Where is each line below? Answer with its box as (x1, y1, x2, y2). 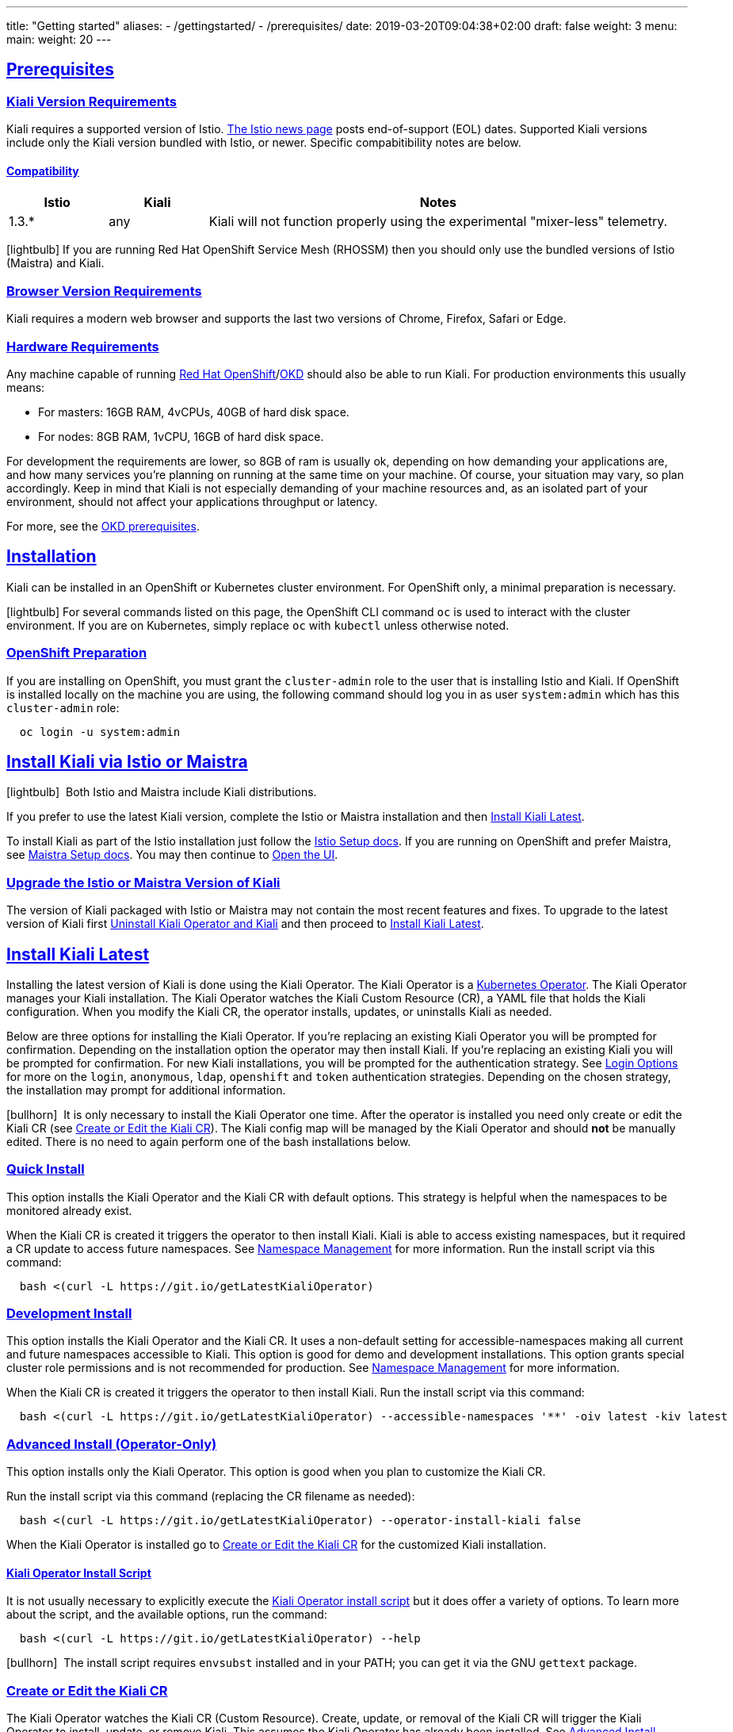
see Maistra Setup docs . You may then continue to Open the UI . (6, 848, 338, 862)
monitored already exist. (6, 1203, 132, 1217)
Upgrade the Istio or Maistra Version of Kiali (6, 874, 281, 891)
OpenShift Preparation (6, 645, 147, 661)
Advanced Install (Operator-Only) (6, 1435, 217, 1452)
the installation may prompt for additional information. (6, 1082, 286, 1097)
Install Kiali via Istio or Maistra (6, 751, 248, 772)
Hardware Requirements (6, 338, 159, 354)
